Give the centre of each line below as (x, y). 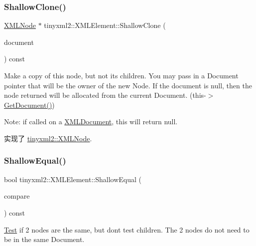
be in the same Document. (44, 239)
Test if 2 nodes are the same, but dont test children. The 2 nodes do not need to (127, 229)
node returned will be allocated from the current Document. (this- (105, 95)
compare (17, 196)
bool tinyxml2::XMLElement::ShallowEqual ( (73, 179)
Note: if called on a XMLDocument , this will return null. (91, 122)
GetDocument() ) (29, 105)
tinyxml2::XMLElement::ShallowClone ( (105, 25)
